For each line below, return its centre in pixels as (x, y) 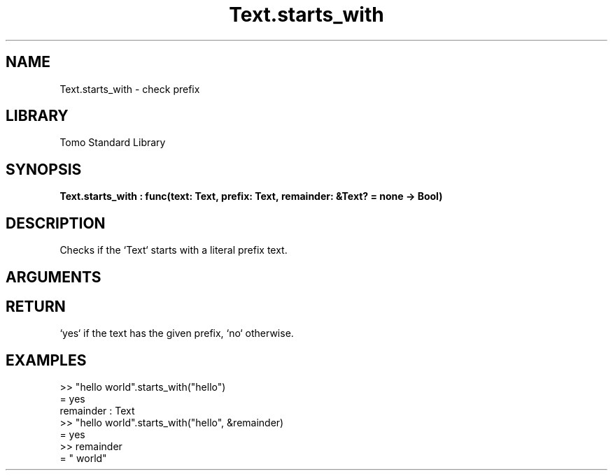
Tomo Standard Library (113, 143)
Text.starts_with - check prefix (130, 89)
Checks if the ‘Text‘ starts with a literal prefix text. (174, 250)
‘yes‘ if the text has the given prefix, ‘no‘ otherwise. (177, 333)
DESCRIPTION (56, 223)
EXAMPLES (46, 360)
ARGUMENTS (54, 277)
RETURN (36, 306)
